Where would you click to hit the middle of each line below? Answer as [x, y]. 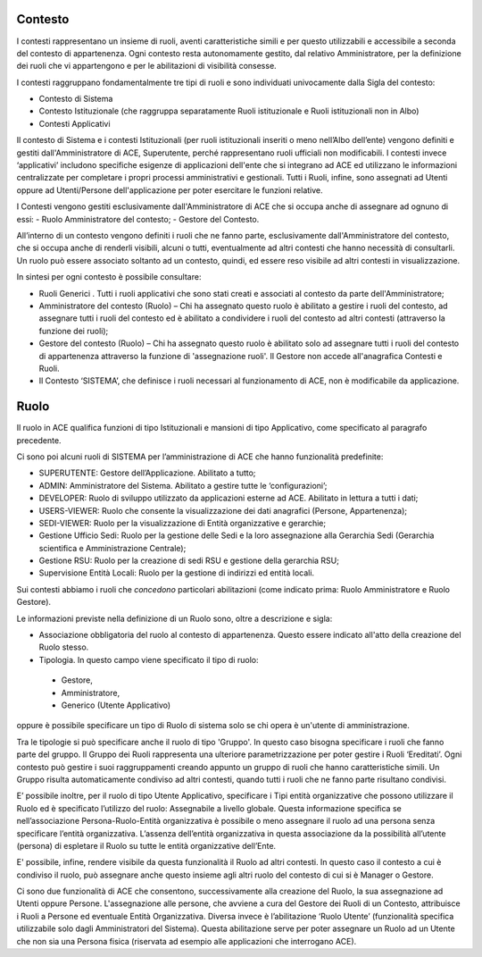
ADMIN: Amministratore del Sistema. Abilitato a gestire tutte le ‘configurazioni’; [183, 485]
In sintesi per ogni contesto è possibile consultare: [109, 277]
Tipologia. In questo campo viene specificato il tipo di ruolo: [149, 659]
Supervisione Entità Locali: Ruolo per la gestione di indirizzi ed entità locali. [177, 573]
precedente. [39, 440]
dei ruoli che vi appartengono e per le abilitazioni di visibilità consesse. [146, 66]
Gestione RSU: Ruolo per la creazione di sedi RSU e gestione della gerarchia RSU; [189, 561]
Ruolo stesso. [64, 647]
